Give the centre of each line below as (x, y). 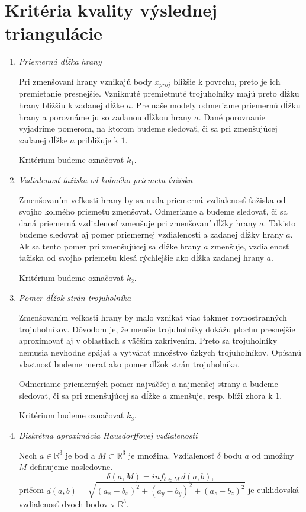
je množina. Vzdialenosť (171, 455)
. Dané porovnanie (232, 116)
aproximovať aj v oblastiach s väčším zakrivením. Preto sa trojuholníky (148, 340)
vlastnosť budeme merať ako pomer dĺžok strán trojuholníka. (129, 364)
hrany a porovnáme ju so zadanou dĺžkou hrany (105, 116)
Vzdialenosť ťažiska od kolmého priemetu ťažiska (106, 179)
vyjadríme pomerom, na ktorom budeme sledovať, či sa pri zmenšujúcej (148, 128)
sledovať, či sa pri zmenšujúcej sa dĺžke (89, 395)
